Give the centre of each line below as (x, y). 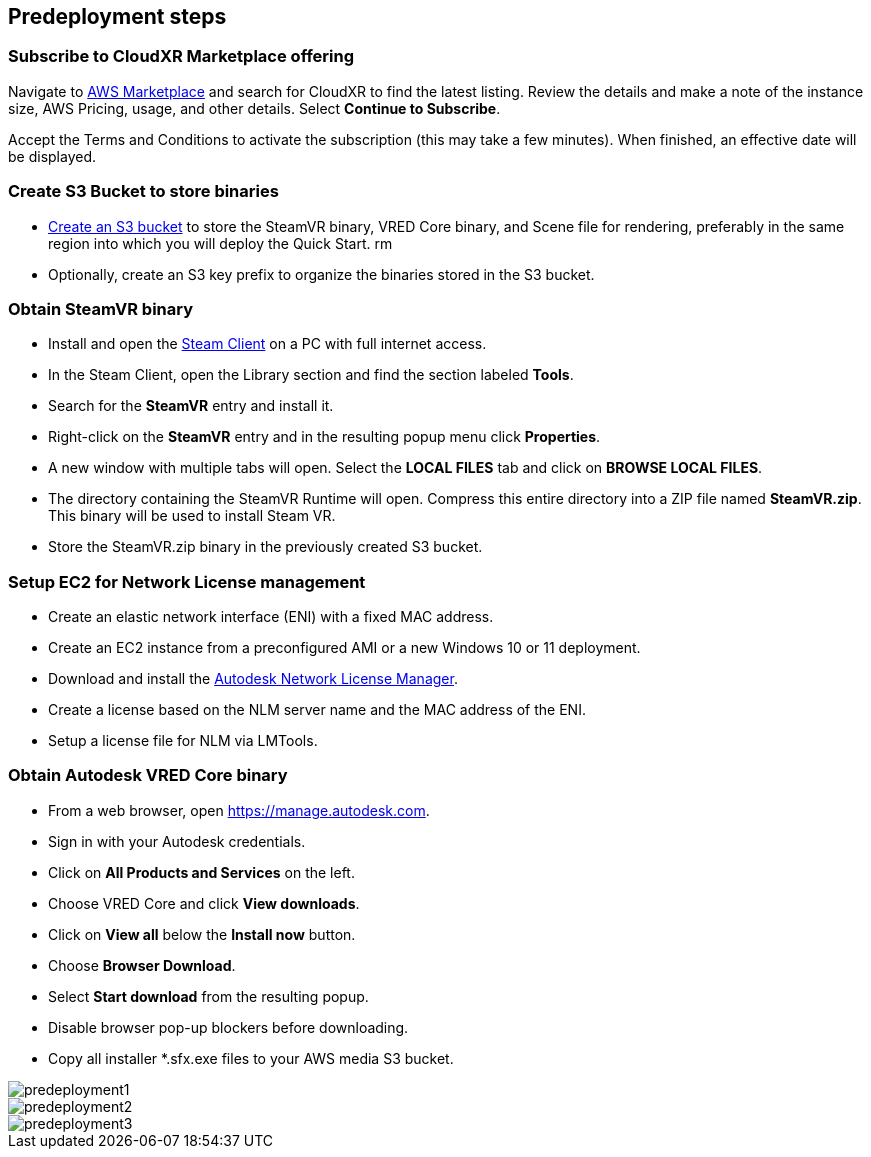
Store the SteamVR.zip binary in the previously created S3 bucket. (265, 547)
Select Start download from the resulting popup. (208, 996)
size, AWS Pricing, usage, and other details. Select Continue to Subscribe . (254, 108)
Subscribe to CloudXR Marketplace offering (181, 56)
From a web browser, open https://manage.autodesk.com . (239, 810)
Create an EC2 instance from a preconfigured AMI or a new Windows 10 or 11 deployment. (344, 648)
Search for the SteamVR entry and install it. (191, 406)
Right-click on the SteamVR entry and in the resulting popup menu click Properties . (324, 437)
